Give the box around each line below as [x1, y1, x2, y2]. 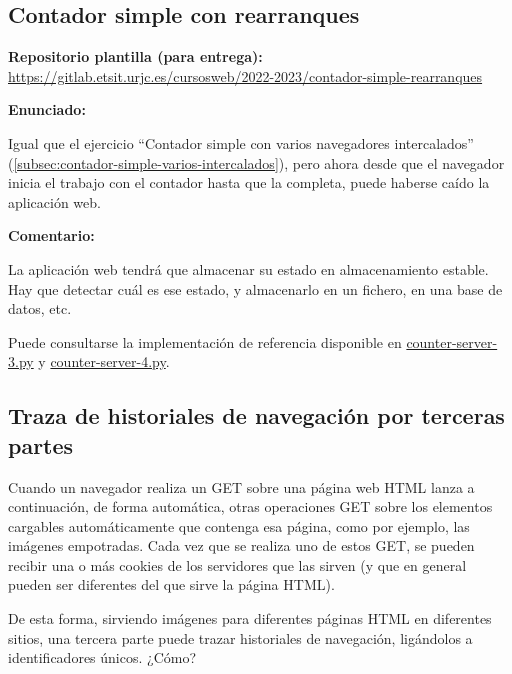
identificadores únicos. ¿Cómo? [8, 647, 197, 668]
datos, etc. [8, 298, 72, 319]
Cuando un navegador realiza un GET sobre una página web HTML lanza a [8, 476, 475, 497]
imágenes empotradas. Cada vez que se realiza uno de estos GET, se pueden [8, 535, 475, 556]
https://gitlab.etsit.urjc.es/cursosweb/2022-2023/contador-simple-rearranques [8, 65, 483, 86]
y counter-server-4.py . [38, 351, 170, 372]
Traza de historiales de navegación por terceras [8, 400, 505, 431]
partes [8, 429, 74, 460]
